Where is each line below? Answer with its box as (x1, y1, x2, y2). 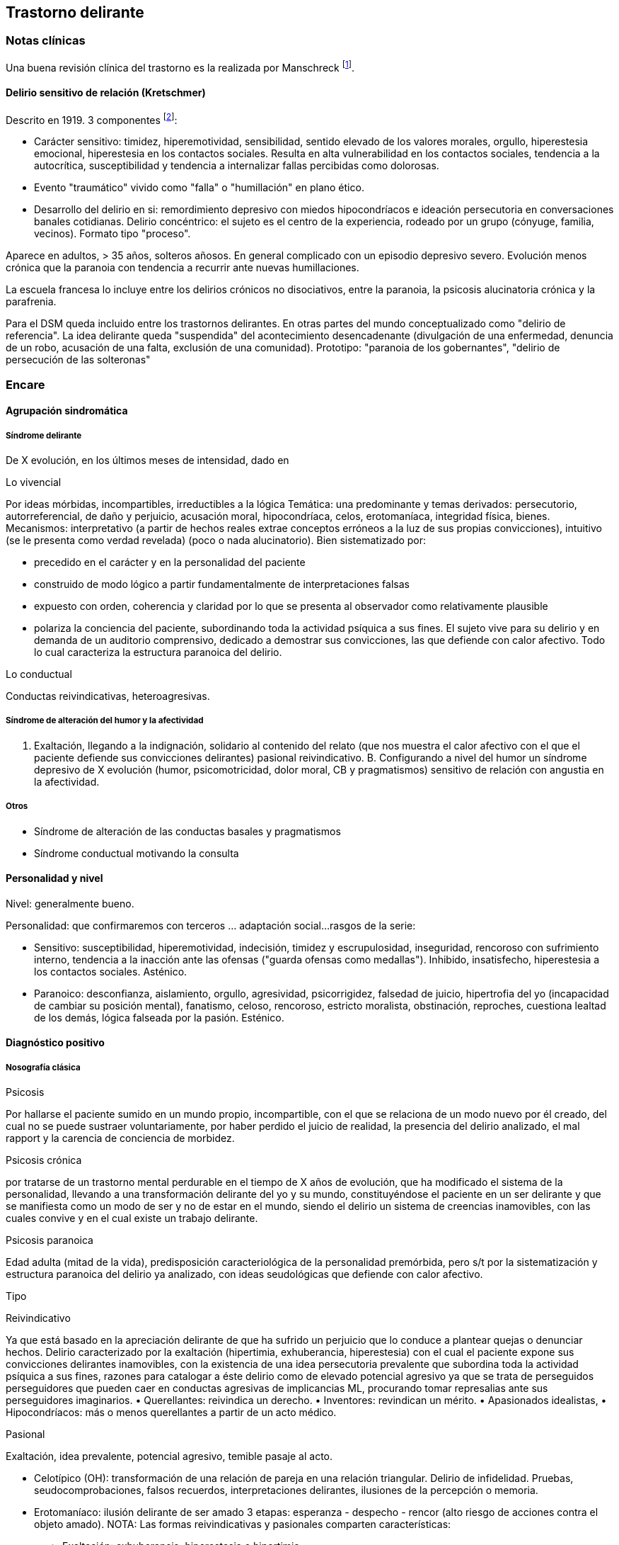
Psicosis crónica (6, 1154, 82, 1167)
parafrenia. (6, 295, 57, 308)
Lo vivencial (6, 476, 62, 489)
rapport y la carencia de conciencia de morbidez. (6, 1132, 235, 1145)
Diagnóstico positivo (6, 1036, 105, 1049)
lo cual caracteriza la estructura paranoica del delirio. (34, 646, 282, 659)
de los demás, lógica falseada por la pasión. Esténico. (34, 1011, 284, 1024)
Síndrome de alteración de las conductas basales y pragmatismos (34, 825, 341, 837)
